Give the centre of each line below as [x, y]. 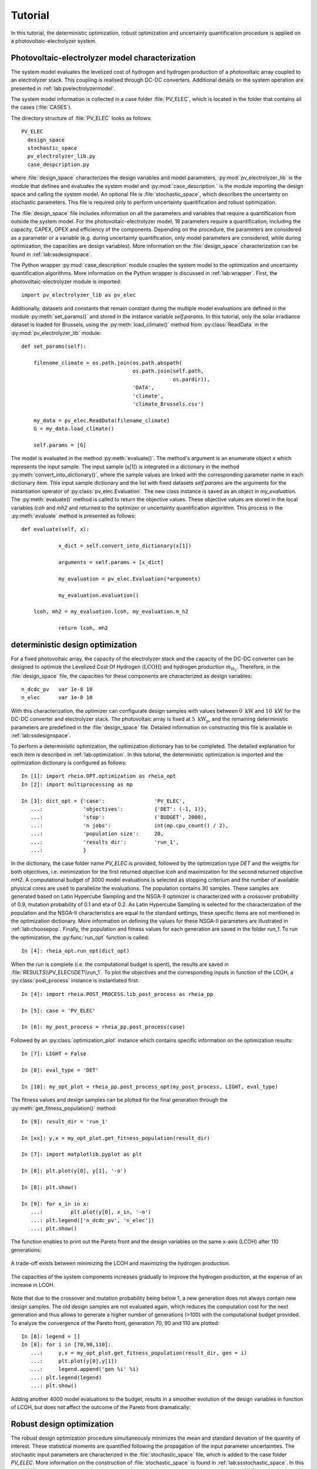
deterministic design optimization [74, 644]
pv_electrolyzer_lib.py [62, 156]
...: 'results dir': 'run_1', [104, 842]
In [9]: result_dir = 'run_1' [65, 1121]
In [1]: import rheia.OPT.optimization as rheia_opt [99, 776]
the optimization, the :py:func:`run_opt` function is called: [80, 937]
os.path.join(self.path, [168, 371]
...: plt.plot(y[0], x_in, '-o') [91, 1212]
